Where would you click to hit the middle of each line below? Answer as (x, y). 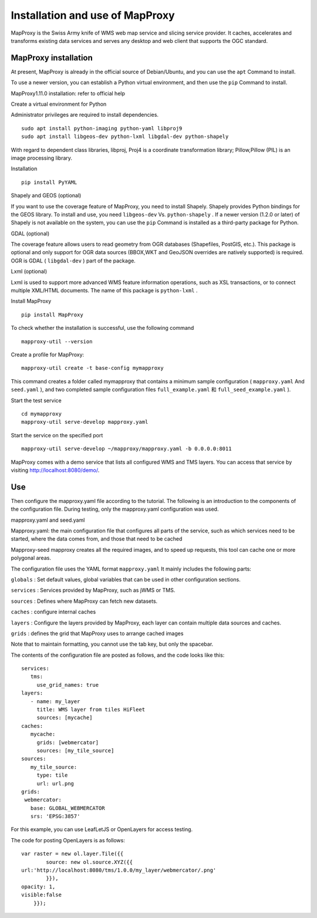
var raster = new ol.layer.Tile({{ (72, 854)
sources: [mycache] (65, 718)
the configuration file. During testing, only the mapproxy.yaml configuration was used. (115, 509)
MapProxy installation (52, 58)
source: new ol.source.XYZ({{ (90, 862)
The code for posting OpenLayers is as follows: (68, 840)
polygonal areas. (31, 558)
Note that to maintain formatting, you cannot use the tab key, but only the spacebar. (112, 644)
